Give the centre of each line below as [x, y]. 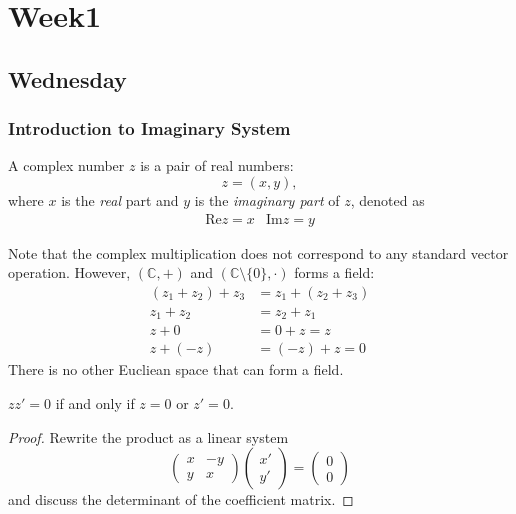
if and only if [95, 402]
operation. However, [69, 272]
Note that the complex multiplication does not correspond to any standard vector [258, 252]
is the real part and [120, 199]
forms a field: [334, 272]
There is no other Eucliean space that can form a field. [176, 369]
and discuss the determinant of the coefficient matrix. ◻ [181, 499]
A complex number [66, 165]
